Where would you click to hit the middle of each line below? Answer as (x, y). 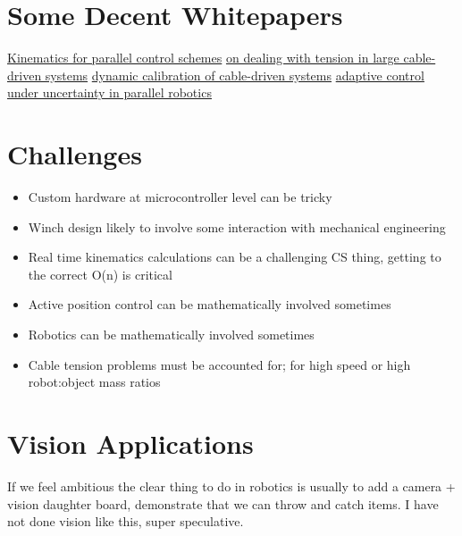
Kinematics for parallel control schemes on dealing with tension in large (203, 58)
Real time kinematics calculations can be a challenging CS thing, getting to (235, 257)
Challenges (75, 154)
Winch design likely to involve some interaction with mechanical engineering (237, 226)
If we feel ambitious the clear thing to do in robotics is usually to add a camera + (231, 486)
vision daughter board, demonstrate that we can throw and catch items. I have (223, 503)
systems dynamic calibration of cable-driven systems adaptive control (235, 75)
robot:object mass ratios (94, 382)
